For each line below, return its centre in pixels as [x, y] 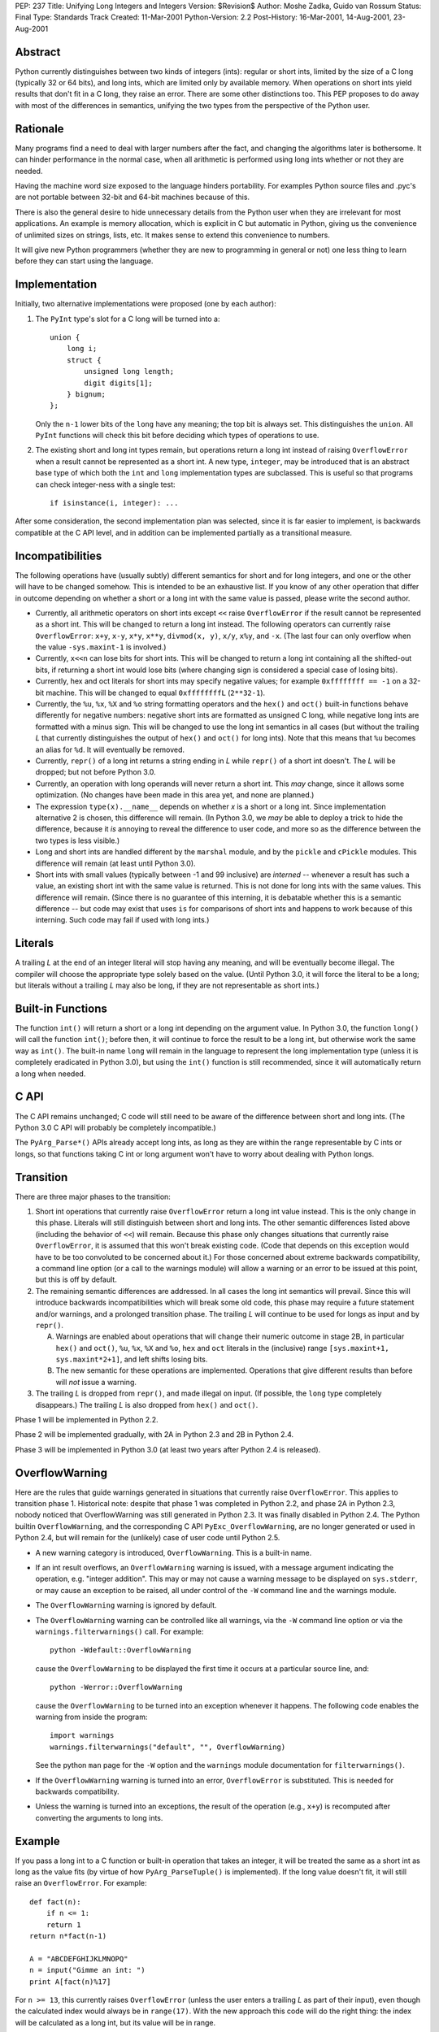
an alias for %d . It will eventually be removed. [110, 749]
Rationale [39, 129]
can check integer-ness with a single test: [105, 484]
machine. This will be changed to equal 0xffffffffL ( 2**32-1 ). [156, 693]
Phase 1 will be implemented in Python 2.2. [87, 1420]
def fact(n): [55, 1902]
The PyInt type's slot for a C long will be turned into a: [128, 319]
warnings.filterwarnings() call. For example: [120, 1631]
